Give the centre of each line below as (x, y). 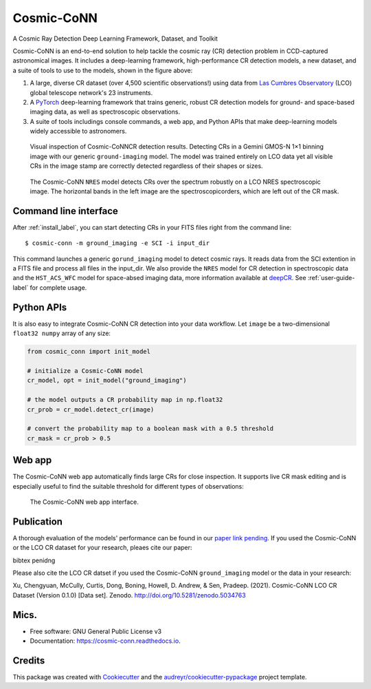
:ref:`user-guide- (331, 278)
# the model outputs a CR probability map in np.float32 (125, 400)
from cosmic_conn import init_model (89, 352)
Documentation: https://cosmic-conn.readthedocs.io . (105, 641)
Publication (38, 521)
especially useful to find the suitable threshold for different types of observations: (128, 486)
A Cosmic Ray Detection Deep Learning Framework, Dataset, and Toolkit (115, 39)
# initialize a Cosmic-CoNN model (85, 371)
